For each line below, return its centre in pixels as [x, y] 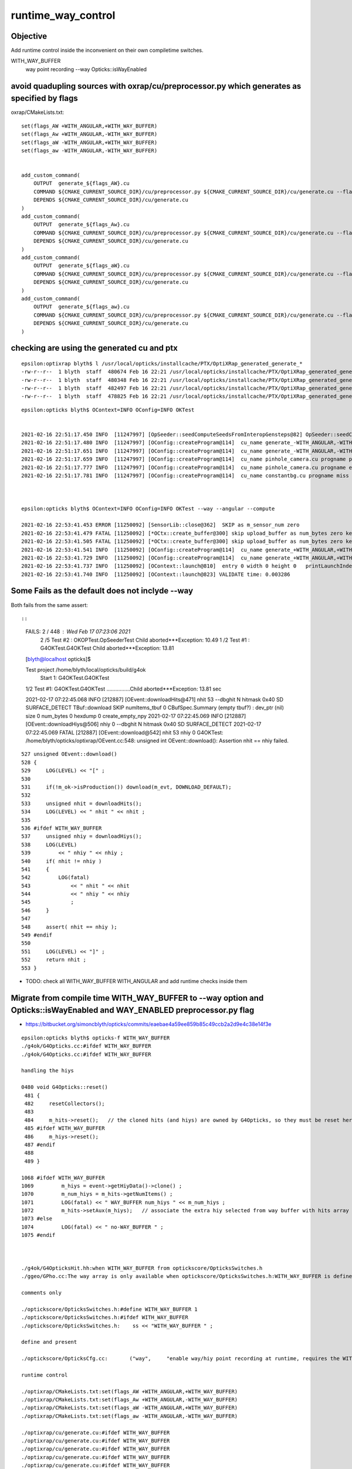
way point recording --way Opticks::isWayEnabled [86, 69]
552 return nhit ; [54, 960]
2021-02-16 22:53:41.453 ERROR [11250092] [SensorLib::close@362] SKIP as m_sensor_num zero [160, 525]
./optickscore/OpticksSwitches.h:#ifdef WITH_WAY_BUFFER [105, 1317]
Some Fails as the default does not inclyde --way [102, 591]
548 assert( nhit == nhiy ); [69, 927]
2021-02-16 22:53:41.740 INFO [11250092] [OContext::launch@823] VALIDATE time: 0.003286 [156, 574]
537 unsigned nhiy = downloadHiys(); [82, 836]
